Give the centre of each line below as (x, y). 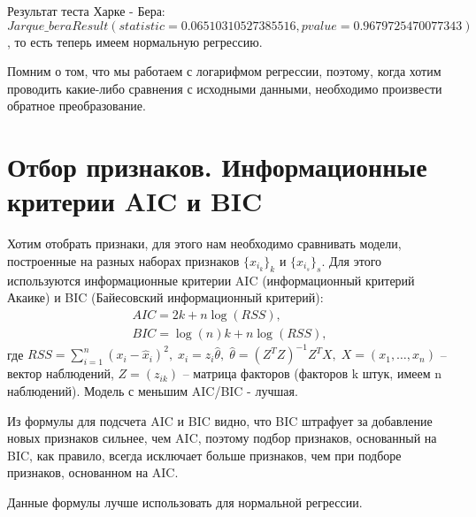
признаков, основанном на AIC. (93, 472)
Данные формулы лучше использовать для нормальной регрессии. (185, 502)
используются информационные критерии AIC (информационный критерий (211, 280)
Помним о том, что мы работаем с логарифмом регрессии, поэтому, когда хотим (224, 71)
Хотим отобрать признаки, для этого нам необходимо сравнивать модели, (204, 243)
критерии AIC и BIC (135, 201)
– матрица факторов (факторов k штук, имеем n (312, 373)
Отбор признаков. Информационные (217, 167)
